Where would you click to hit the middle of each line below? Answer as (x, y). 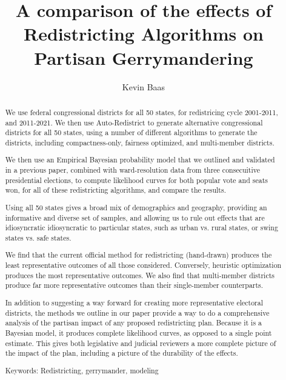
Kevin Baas (144, 86)
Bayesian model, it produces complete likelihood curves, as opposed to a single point (138, 332)
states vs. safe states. (38, 237)
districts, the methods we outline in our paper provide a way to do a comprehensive (137, 312)
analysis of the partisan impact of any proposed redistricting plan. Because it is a (134, 323)
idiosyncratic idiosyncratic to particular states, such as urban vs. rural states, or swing (141, 228)
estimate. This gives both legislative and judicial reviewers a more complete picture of (141, 343)
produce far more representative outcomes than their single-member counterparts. (134, 285)
